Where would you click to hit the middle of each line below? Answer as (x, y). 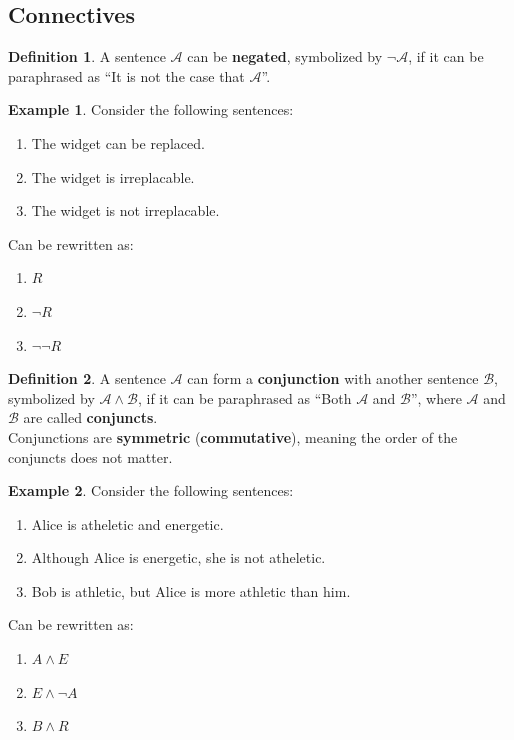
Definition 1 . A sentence (87, 56)
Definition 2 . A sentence (87, 378)
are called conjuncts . (90, 417)
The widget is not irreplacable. (125, 210)
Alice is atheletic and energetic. (127, 523)
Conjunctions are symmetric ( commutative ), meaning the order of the (233, 436)
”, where (436, 397)
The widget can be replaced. (118, 142)
